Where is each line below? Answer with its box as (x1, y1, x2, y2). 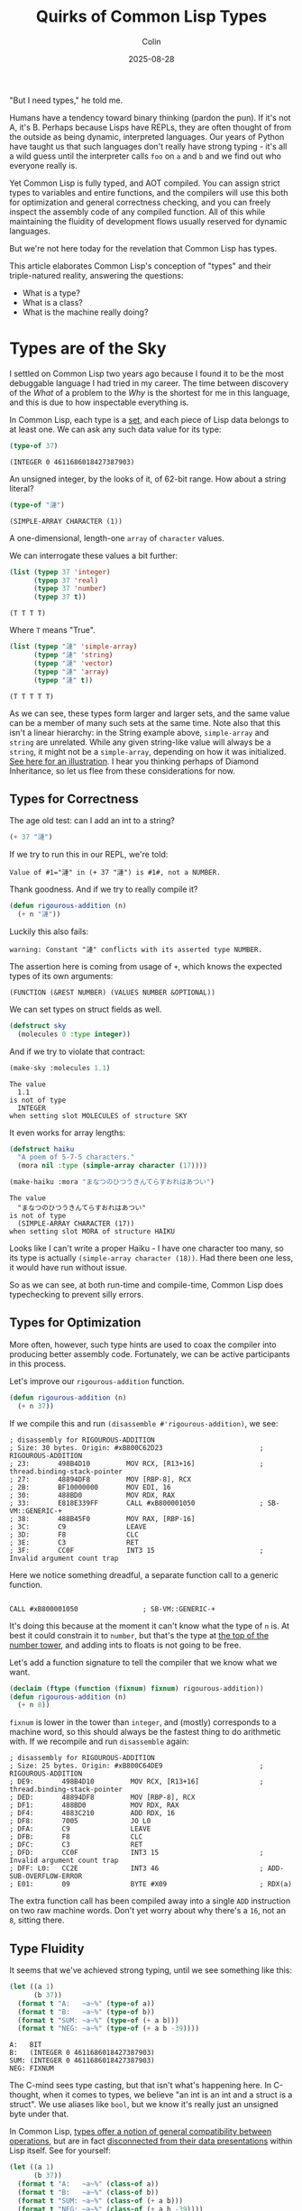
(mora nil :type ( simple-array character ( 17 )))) (17, 1161, 207, 1170)
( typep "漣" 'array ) (32, 667, 110, 676)
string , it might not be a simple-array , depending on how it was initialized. (9, 746, 287, 757)
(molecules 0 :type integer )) (17, 1030, 131, 1039)
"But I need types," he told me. (9, 95, 124, 106)
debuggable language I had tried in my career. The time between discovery (9, 377, 288, 389)
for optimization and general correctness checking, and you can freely (9, 197, 271, 207)
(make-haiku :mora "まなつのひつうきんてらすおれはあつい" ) (9, 1178, 215, 1187)
